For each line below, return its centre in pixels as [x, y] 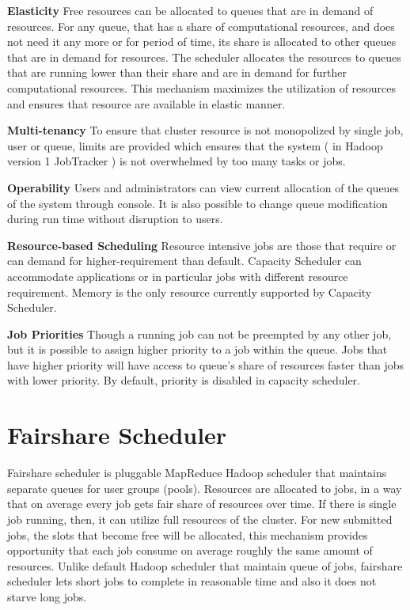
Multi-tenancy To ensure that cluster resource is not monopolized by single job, [205, 130]
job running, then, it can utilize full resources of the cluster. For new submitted [200, 519]
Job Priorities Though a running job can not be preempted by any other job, [199, 333]
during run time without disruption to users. [115, 219]
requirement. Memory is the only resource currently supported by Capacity [190, 292]
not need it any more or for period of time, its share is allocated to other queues [202, 42]
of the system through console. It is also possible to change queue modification [197, 203]
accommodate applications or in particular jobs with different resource [178, 276]
